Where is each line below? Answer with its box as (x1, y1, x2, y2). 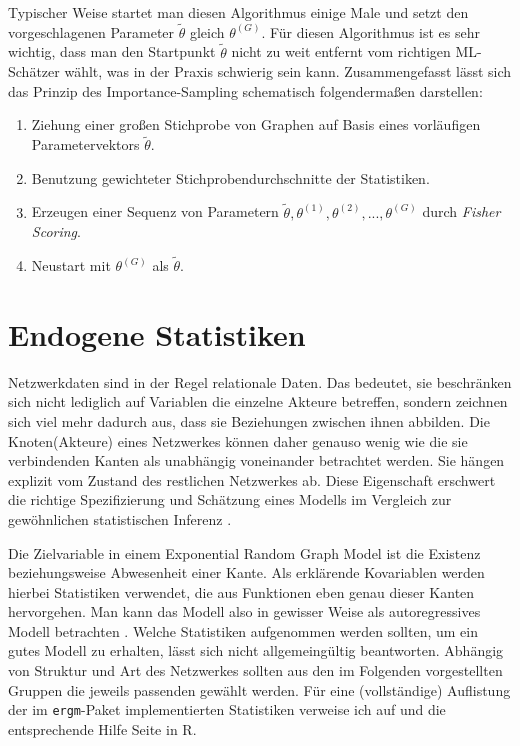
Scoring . (31, 221, 81, 242)
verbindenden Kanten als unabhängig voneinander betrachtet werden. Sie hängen (8, 450, 505, 471)
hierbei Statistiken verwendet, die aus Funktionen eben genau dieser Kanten (8, 581, 475, 602)
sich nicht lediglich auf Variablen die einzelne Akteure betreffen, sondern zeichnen (8, 391, 508, 412)
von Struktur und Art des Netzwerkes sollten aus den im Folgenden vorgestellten (8, 660, 503, 681)
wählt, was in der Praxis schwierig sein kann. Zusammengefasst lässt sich (64, 61, 512, 82)
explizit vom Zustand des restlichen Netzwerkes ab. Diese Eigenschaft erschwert (8, 469, 496, 490)
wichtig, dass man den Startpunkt (8, 41, 216, 62)
